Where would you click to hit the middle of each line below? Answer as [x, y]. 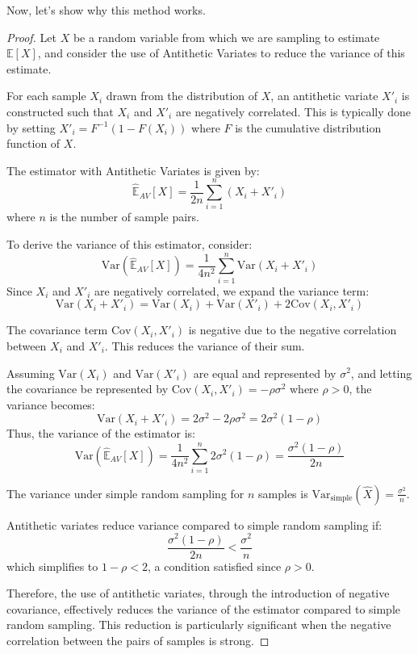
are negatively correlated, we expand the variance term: [232, 290]
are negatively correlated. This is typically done [293, 111]
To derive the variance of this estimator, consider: [130, 244]
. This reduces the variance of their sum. [205, 345]
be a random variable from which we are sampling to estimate [226, 37]
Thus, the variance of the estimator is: [101, 433]
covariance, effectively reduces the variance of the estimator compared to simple [204, 608]
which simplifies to [52, 566]
